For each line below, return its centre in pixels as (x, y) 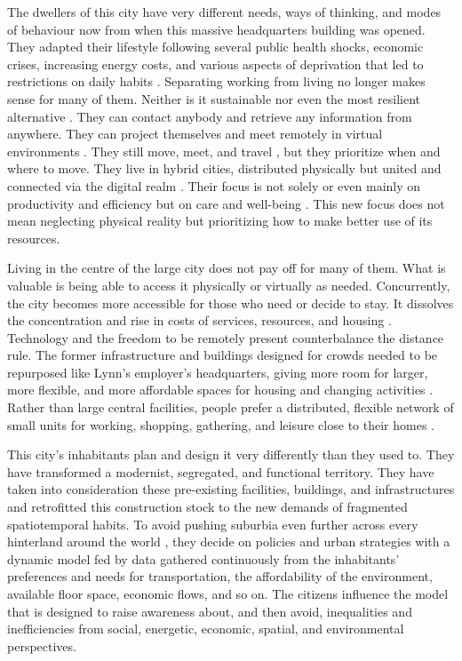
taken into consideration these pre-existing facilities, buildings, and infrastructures (231, 489)
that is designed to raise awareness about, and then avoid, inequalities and (210, 611)
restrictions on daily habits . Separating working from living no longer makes (216, 81)
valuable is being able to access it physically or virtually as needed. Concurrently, (229, 285)
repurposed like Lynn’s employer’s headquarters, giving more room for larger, (218, 372)
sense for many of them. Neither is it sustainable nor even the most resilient (214, 98)
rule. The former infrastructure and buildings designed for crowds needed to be (223, 355)
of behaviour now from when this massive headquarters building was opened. (216, 29)
